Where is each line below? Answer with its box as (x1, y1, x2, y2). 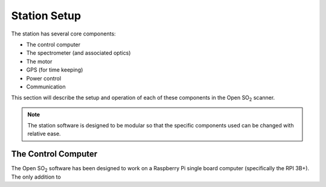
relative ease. (27, 130, 61, 138)
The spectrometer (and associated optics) (26, 49, 131, 57)
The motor (26, 58, 53, 65)
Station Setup (11, 9, 81, 22)
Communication (26, 83, 66, 90)
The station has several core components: (11, 30, 116, 37)
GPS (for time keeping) (26, 66, 83, 73)
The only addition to (11, 173, 62, 180)
